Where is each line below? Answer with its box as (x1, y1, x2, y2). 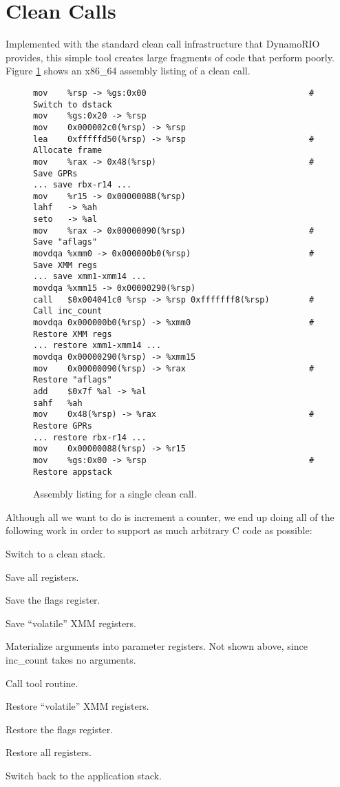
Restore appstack (33, 467, 112, 477)
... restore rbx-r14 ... (33, 432, 147, 442)
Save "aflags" (33, 237, 98, 247)
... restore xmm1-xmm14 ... (33, 340, 162, 351)
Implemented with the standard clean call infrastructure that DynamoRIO (6, 37, 320, 51)
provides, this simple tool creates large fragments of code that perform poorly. (6, 50, 334, 64)
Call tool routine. (6, 675, 78, 690)
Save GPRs (33, 168, 78, 178)
